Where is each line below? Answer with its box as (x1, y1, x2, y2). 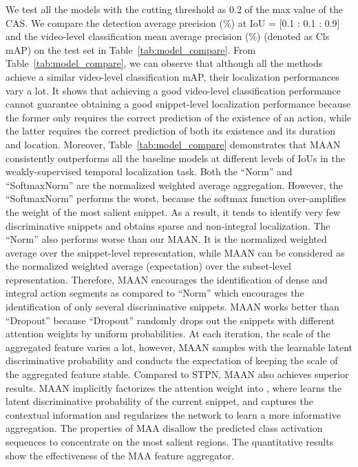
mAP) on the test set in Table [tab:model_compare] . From (6, 42, 256, 57)
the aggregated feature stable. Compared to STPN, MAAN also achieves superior (6, 367, 349, 381)
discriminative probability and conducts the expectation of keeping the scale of (6, 353, 338, 368)
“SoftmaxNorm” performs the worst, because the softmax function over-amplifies (6, 191, 346, 206)
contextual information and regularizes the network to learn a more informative (6, 407, 341, 421)
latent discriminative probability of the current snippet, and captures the (6, 394, 313, 408)
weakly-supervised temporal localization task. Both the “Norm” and (6, 164, 293, 179)
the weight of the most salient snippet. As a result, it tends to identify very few (6, 204, 341, 219)
